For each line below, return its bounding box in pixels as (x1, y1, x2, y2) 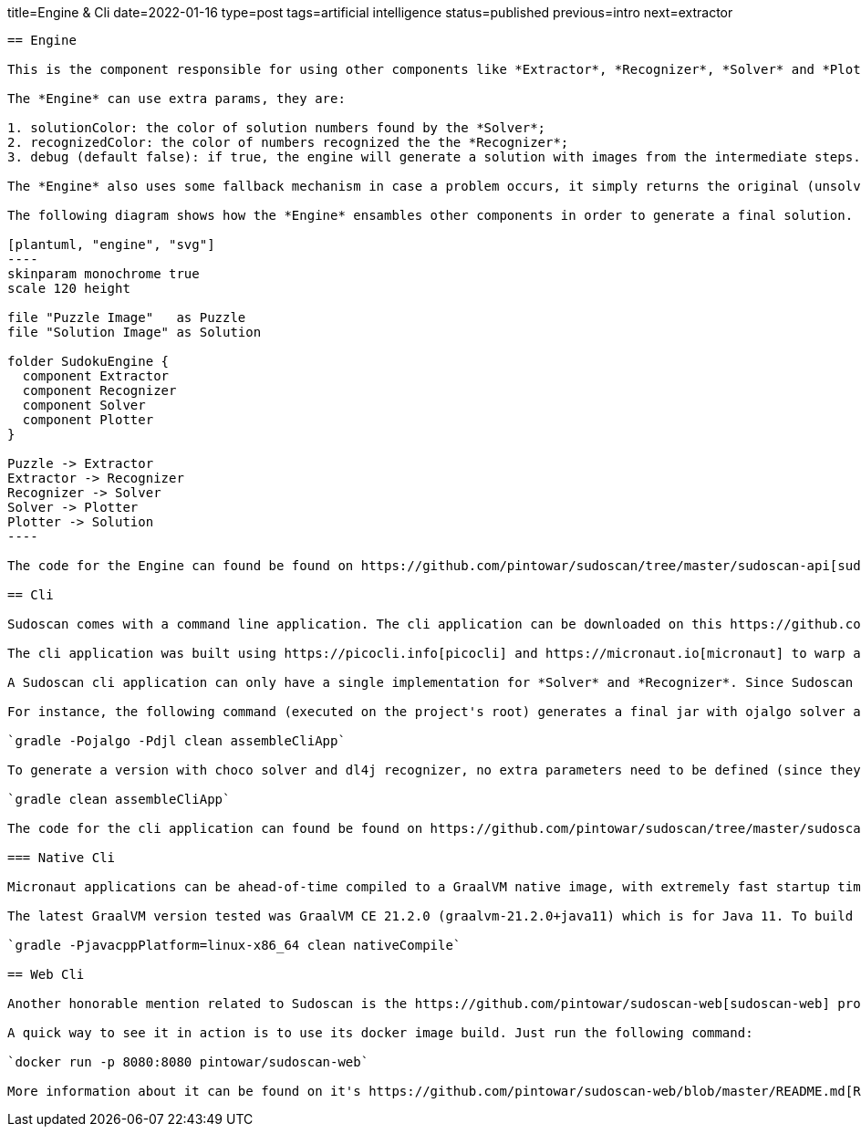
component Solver (22, 398, 146, 412)
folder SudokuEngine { (7, 354, 170, 369)
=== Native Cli (7, 850, 116, 865)
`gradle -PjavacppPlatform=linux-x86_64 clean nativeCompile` (7, 938, 462, 952)
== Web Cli (7, 967, 85, 982)
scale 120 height (7, 281, 130, 296)
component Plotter (22, 412, 154, 427)
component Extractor (22, 369, 170, 383)
